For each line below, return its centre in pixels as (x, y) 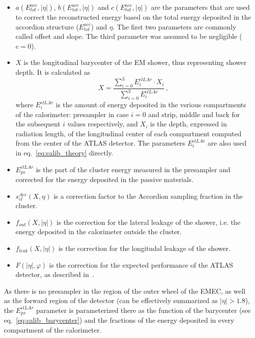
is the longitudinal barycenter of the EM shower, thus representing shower (135, 62)
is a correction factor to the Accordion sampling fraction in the (148, 196)
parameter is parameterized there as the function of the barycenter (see (143, 310)
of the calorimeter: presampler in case (72, 114)
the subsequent (38, 124)
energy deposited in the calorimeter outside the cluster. (99, 231)
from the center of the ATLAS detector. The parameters (100, 143)
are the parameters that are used (200, 7)
